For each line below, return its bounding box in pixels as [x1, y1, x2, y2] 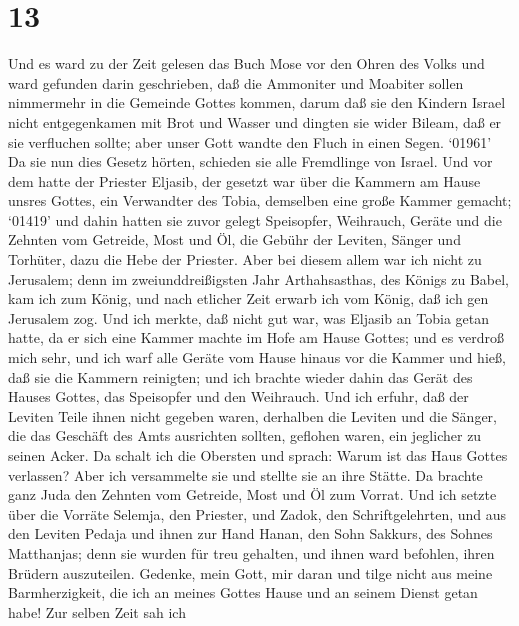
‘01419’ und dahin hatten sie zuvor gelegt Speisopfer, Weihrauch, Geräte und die [8, 209, 502, 230]
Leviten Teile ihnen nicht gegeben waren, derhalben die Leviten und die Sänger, [8, 405, 497, 426]
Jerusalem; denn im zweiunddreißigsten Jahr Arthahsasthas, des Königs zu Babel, [8, 268, 510, 289]
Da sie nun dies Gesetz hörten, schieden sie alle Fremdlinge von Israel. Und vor [8, 151, 493, 172]
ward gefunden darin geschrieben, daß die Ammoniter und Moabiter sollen [8, 72, 464, 93]
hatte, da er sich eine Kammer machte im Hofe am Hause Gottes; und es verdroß [8, 327, 504, 348]
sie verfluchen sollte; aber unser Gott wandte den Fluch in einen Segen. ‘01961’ [8, 131, 492, 152]
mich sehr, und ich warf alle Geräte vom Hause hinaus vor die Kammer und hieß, [8, 347, 506, 368]
